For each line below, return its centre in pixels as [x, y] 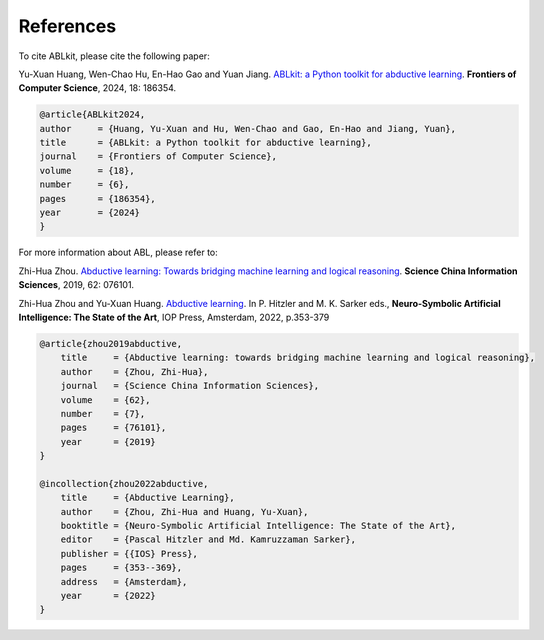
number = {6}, [84, 184]
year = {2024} [89, 213]
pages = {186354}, [98, 198]
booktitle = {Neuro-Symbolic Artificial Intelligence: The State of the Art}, [258, 526]
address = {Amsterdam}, [124, 581]
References [67, 26]
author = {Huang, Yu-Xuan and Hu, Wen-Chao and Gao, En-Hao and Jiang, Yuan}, [248, 128]
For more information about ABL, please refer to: [118, 252]
